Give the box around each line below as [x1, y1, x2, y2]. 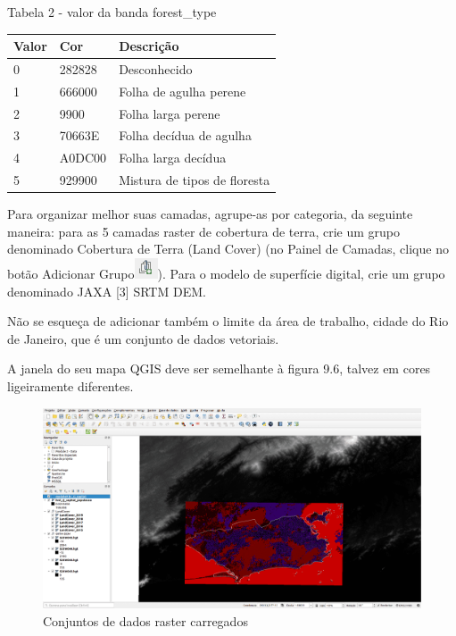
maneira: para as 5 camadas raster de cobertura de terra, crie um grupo [7, 222, 401, 240]
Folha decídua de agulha [119, 126, 252, 145]
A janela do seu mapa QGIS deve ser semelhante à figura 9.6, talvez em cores [7, 359, 431, 378]
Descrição [119, 37, 179, 55]
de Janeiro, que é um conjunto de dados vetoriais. [7, 329, 279, 347]
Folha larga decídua [119, 148, 227, 167]
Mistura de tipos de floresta [119, 171, 270, 189]
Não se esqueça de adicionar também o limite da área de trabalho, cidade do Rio [7, 312, 449, 331]
